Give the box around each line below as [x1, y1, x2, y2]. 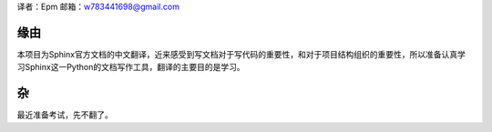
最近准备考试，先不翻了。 [16, 109, 113, 120]
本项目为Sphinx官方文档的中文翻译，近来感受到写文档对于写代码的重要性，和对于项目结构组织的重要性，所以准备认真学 [16, 48, 466, 59]
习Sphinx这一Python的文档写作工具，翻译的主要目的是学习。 [16, 62, 245, 73]
